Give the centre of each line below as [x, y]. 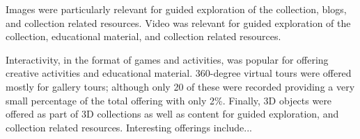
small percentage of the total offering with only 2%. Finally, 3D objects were [169, 100]
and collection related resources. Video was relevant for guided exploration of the [178, 22]
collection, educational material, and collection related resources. [143, 36]
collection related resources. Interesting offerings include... [129, 127]
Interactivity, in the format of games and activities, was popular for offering [167, 59]
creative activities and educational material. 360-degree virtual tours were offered [179, 73]
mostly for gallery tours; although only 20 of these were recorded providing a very [180, 86]
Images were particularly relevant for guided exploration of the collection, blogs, [176, 9]
